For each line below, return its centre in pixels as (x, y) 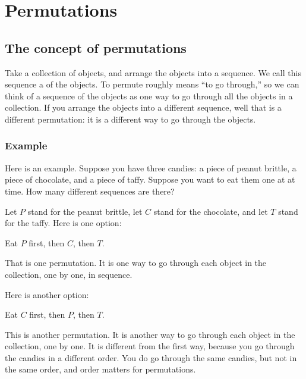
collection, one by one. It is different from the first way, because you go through (150, 346)
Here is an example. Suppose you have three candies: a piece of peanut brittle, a (151, 167)
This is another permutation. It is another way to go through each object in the (150, 334)
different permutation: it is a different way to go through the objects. (130, 119)
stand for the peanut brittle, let (85, 211)
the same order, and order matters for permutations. (100, 369)
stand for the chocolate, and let (211, 211)
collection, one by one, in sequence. (69, 274)
